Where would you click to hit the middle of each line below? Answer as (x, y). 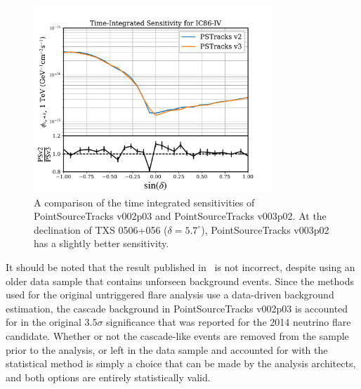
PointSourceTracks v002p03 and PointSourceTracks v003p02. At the (180, 216)
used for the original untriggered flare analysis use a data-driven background (170, 295)
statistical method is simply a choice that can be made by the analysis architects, (181, 363)
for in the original (44, 322)
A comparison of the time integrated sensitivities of (144, 202)
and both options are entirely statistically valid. (108, 377)
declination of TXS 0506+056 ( (101, 229)
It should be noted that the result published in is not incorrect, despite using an (180, 266)
